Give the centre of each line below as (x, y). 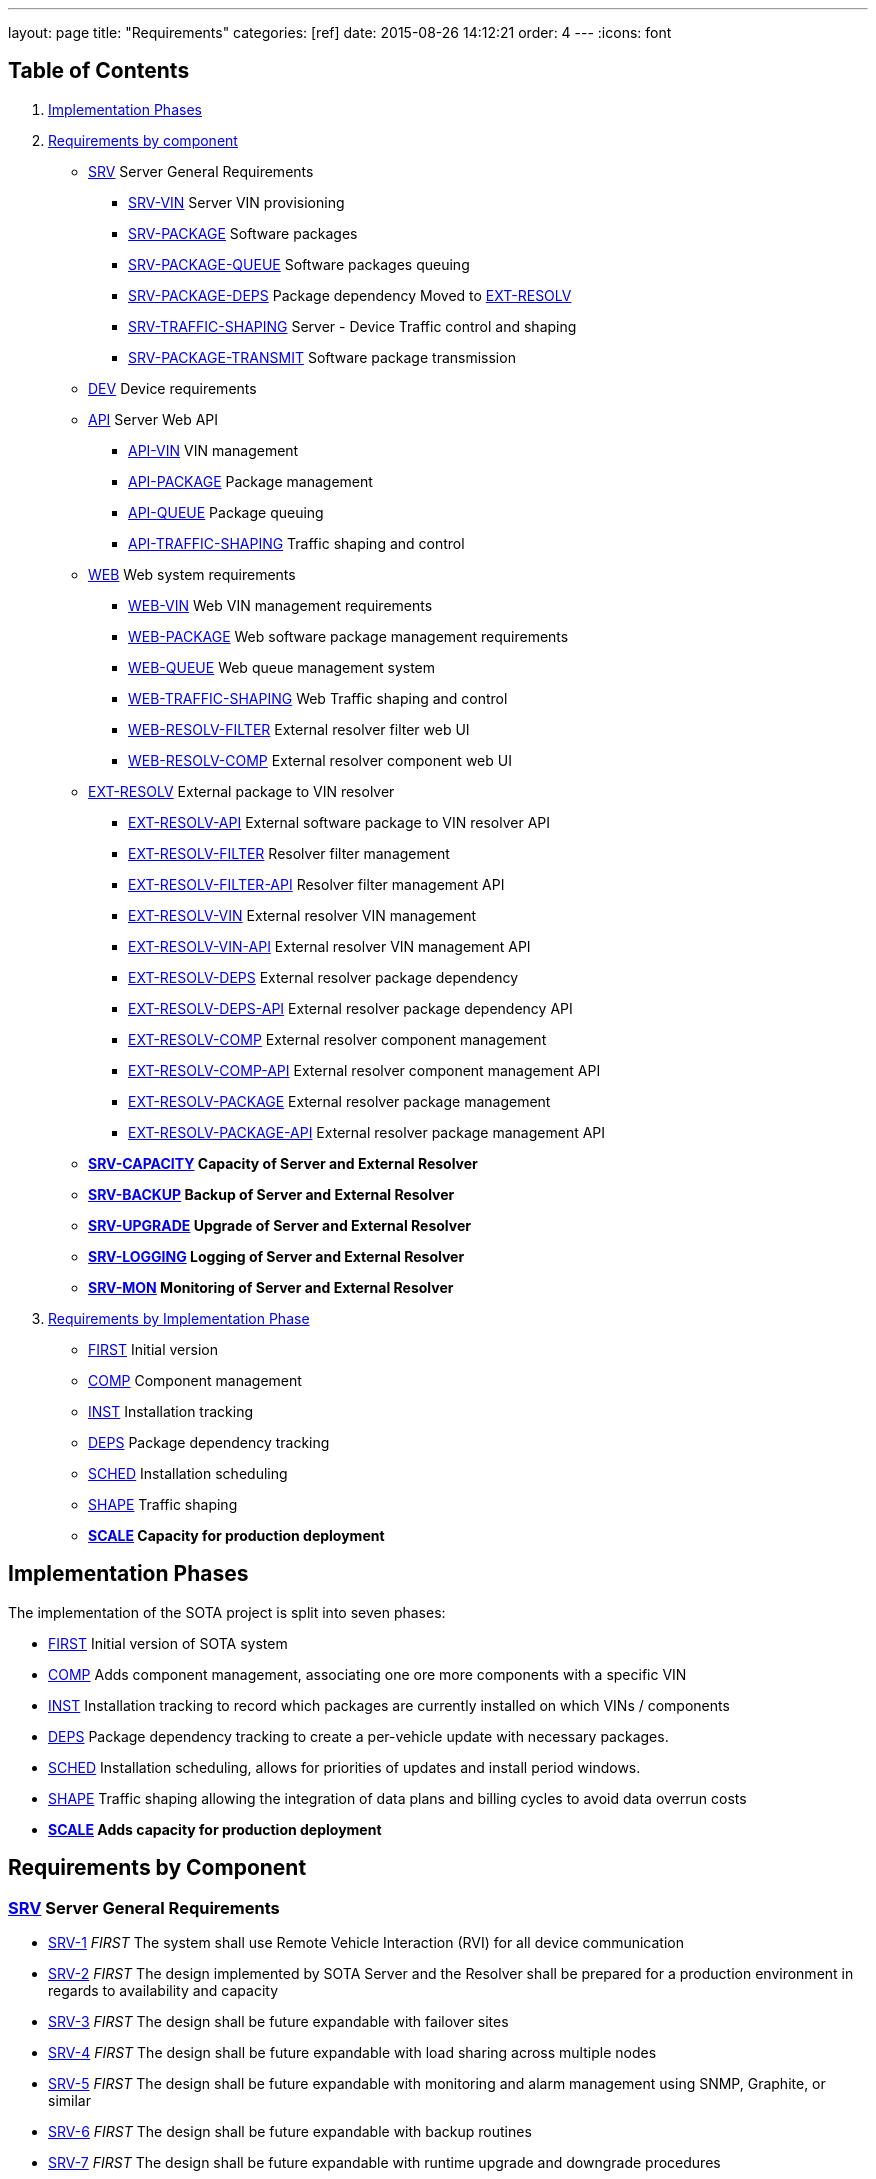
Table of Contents (99, 71)
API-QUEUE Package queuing (226, 512)
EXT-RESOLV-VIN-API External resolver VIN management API (329, 946)
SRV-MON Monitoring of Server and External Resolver (271, 1287)
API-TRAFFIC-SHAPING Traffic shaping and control (296, 543)
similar (69, 2100)
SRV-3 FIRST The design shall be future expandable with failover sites (278, 2021)
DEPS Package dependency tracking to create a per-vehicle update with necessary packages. (358, 1736)
